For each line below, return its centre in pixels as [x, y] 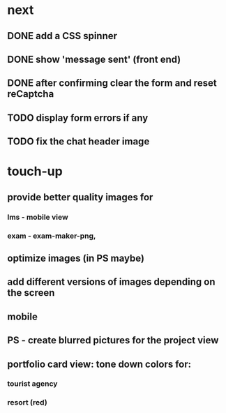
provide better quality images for [80, 197]
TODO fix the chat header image [78, 142]
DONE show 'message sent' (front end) [94, 59]
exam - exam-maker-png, [52, 236]
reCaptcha [31, 94]
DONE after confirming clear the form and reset [112, 83]
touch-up [35, 171]
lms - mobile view [38, 217]
